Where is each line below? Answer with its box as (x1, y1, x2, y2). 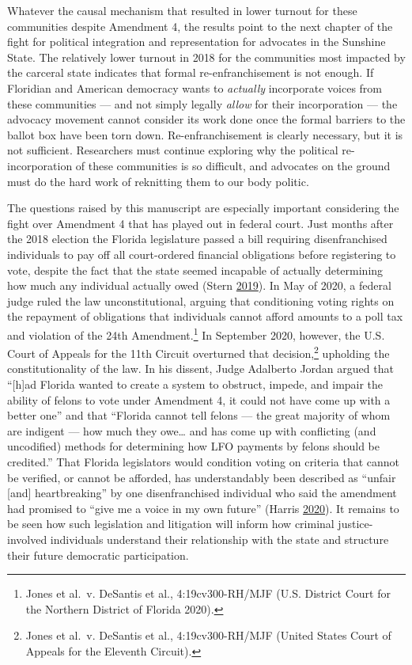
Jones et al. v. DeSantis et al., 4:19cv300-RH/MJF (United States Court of (25, 627, 391, 644)
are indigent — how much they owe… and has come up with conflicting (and (7, 422, 376, 439)
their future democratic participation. (7, 546, 189, 563)
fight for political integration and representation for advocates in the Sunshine (7, 33, 386, 50)
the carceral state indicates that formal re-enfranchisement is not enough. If (7, 64, 374, 81)
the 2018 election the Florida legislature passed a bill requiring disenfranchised (7, 230, 387, 247)
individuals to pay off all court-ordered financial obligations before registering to (7, 245, 396, 262)
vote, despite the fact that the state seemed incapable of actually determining (7, 261, 384, 278)
